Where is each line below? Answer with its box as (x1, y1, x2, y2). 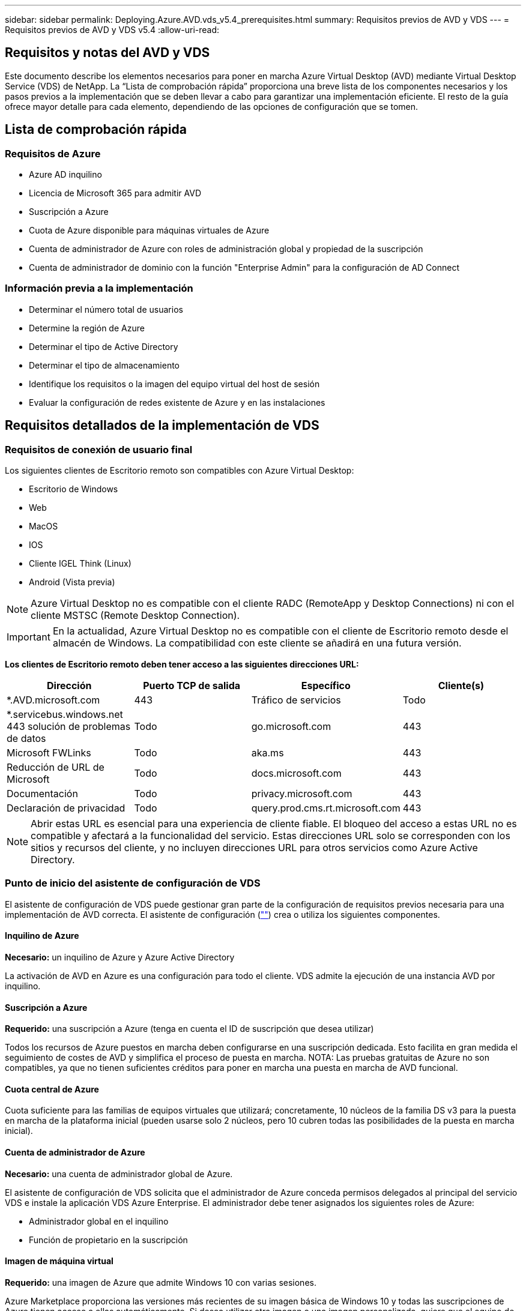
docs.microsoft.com (251, 767, 342, 780)
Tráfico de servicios (251, 694, 341, 707)
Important (7, 631, 50, 643)
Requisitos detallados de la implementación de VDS (5, 418, 319, 433)
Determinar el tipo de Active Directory (29, 341, 178, 352)
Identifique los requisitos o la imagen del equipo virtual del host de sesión (29, 378, 320, 389)
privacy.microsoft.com (251, 788, 352, 800)
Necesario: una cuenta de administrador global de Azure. (5, 1168, 233, 1179)
